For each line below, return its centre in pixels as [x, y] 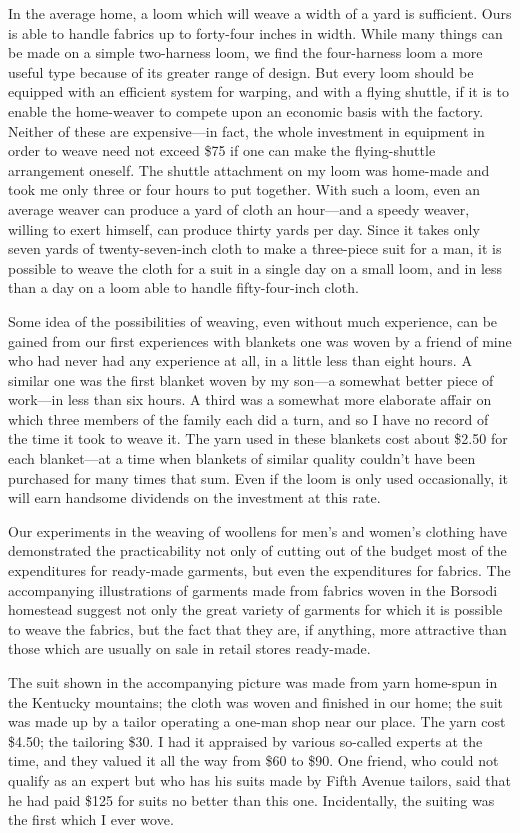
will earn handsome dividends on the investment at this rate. [194, 497]
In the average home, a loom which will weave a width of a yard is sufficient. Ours [260, 13]
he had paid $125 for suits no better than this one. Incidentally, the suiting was [251, 799]
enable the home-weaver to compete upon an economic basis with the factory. [246, 110]
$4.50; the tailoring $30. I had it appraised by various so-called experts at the [245, 740]
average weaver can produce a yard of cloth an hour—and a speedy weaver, [239, 208]
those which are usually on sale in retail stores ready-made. [189, 648]
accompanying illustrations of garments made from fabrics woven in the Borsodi [253, 589]
